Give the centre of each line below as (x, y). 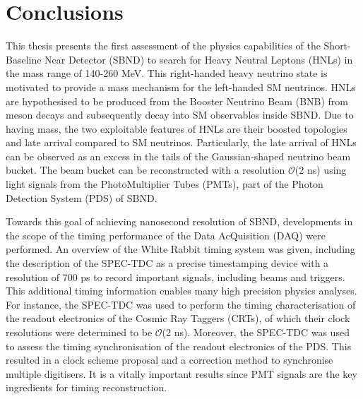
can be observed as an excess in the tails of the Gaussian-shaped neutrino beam (178, 156)
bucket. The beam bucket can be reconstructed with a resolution (145, 170)
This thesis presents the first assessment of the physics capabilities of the (163, 46)
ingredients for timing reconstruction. (87, 387)
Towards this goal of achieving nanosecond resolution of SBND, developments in (179, 221)
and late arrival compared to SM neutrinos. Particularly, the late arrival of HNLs (181, 142)
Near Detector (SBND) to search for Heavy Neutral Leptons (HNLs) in (199, 59)
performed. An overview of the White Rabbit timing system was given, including (180, 249)
